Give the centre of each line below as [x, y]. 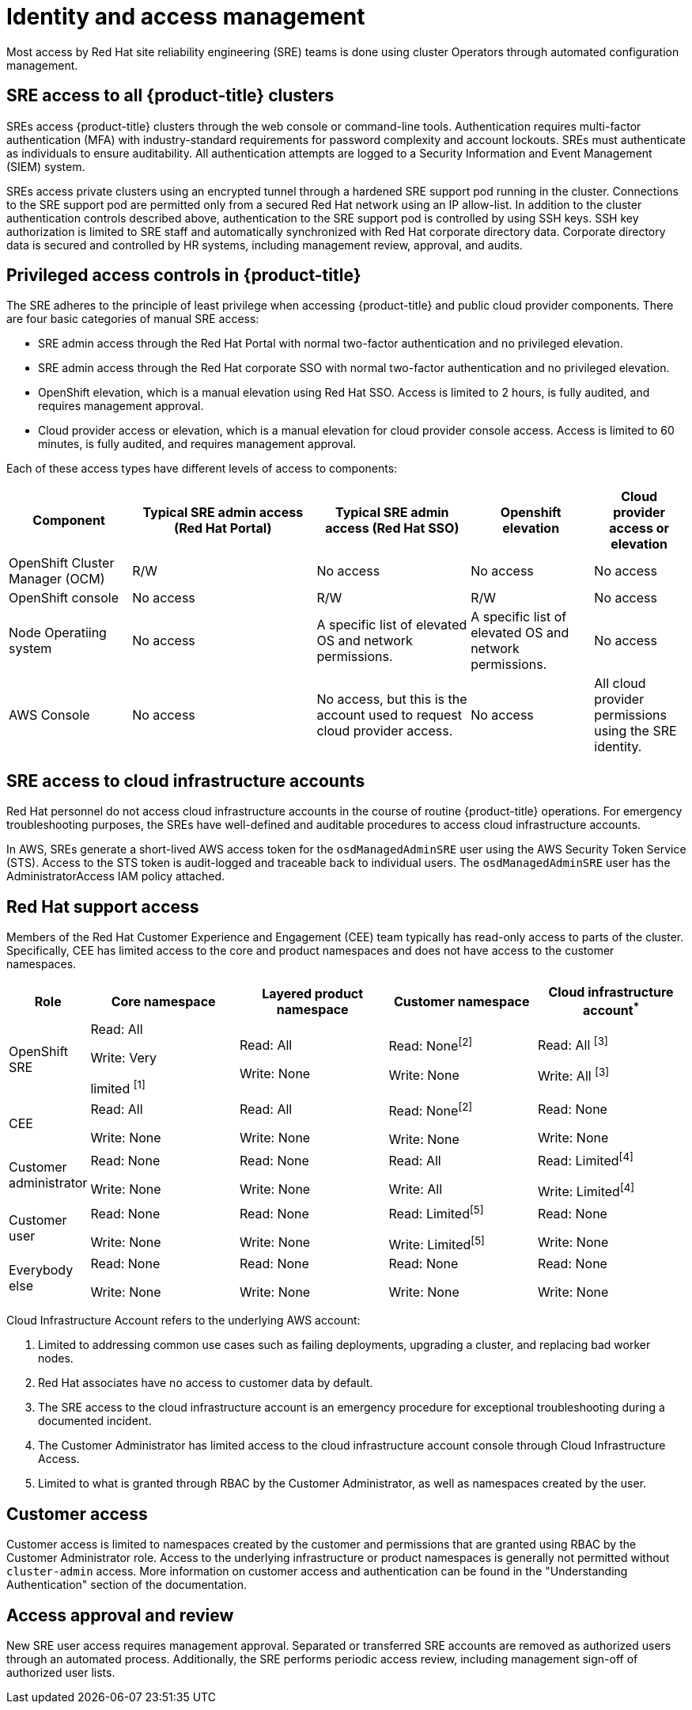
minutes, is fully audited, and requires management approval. [197, 444]
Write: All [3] [574, 1075]
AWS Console [49, 715]
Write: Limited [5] [437, 1244]
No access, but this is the [392, 699]
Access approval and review [120, 1615]
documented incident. [95, 1421]
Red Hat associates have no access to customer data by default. [206, 1383]
